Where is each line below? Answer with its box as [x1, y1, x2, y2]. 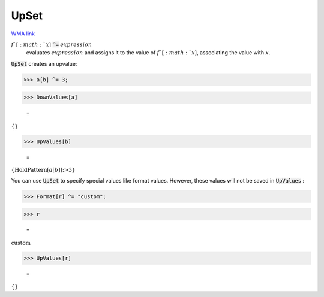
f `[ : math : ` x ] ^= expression [11, 41, 92, 48]
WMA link [11, 30, 35, 37]
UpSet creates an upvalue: [11, 60, 77, 67]
